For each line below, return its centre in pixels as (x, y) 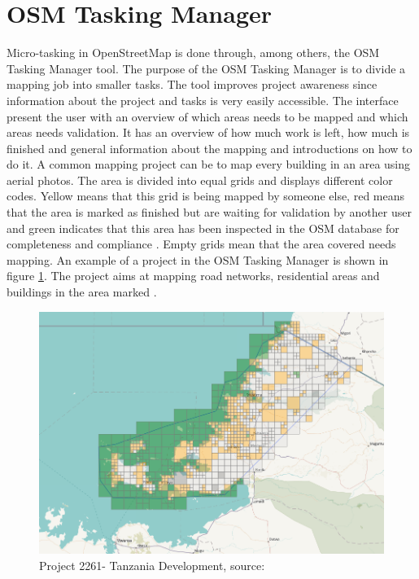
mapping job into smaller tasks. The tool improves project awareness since (192, 84)
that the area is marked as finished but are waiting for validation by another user (209, 212)
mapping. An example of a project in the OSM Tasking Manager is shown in (198, 259)
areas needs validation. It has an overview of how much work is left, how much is (208, 132)
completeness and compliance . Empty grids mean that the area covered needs (201, 244)
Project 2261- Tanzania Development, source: (152, 565)
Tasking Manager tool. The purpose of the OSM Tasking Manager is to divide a (206, 68)
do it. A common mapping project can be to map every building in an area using (209, 164)
